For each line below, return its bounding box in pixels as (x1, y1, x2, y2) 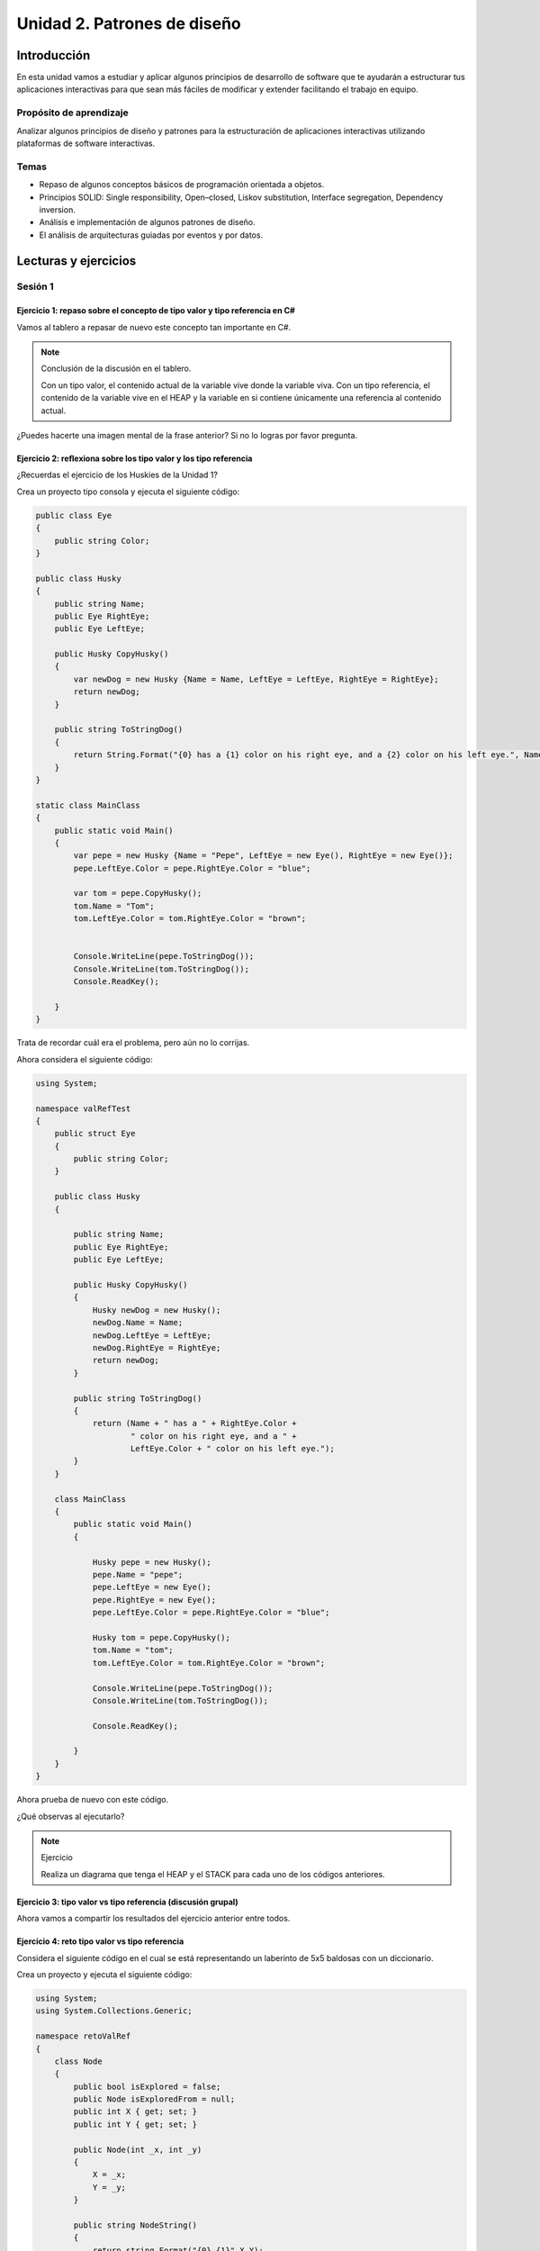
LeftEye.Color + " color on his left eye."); (130, 1443, 335, 1454)
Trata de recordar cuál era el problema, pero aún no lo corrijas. (16, 1037, 250, 1048)
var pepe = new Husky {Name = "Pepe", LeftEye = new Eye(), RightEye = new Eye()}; (73, 851, 454, 861)
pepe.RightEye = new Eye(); (92, 1595, 216, 1605)
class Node (54, 2056, 103, 2066)
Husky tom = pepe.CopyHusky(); (92, 1632, 231, 1642)
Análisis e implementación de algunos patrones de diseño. (39, 217, 256, 228)
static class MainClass (35, 800, 141, 810)
